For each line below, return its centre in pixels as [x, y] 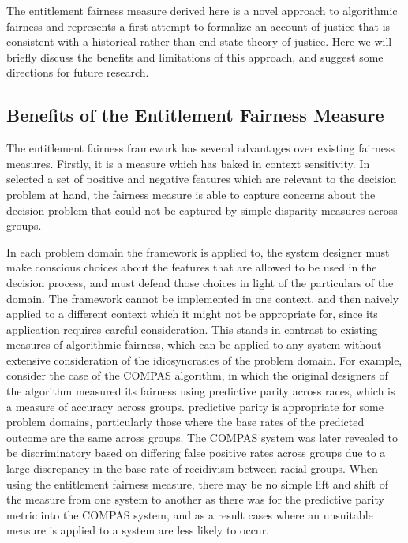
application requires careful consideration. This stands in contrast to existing [192, 329]
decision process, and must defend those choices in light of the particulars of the [200, 282]
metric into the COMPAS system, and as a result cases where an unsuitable [190, 514]
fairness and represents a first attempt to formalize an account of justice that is [198, 26]
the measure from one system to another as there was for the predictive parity [195, 499]
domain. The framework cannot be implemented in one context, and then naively [203, 298]
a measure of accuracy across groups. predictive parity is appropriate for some [195, 406]
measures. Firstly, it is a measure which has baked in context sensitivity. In [188, 163]
